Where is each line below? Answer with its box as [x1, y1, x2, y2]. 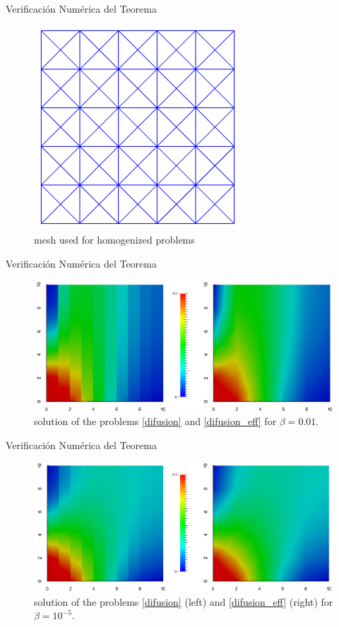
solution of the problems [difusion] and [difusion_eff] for [34, 414, 277, 429]
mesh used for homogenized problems [34, 232, 195, 247]
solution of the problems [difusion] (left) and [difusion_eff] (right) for [34, 594, 333, 609]
